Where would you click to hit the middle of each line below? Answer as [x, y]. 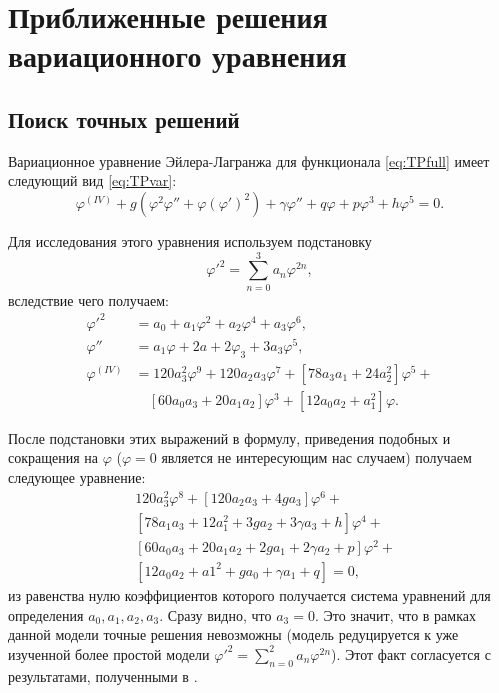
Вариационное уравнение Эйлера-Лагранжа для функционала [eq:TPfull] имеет [249, 160]
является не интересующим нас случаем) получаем [316, 457]
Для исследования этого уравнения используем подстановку [190, 240]
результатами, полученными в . [103, 675]
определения [46, 614]
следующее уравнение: [77, 476]
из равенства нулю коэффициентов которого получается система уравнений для [249, 594]
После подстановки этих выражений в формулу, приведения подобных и [229, 437]
